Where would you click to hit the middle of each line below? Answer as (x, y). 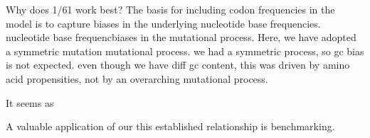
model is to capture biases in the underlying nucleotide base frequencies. (163, 23)
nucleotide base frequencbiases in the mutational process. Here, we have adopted (181, 37)
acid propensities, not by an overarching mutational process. (137, 78)
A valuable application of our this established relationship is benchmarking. (170, 126)
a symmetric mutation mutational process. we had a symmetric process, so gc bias (185, 51)
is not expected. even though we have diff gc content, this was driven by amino (178, 65)
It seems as (30, 102)
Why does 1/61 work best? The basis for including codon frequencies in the (170, 9)
